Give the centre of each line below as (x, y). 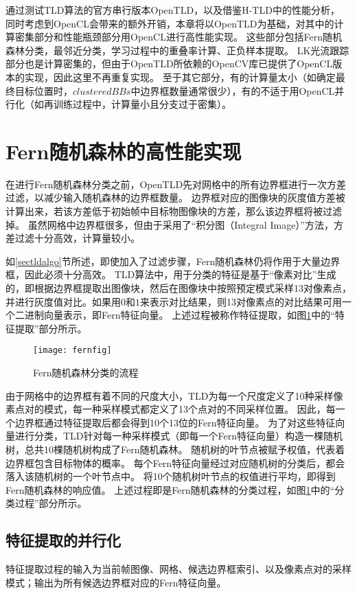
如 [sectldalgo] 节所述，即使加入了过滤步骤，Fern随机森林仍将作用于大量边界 (173, 261)
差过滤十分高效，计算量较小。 (73, 238)
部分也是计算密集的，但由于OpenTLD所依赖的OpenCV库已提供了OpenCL (169, 64)
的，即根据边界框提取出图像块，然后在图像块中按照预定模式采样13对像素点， (178, 288)
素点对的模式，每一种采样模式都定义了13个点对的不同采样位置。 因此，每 (171, 409)
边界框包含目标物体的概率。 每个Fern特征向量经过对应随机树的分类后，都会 (175, 462)
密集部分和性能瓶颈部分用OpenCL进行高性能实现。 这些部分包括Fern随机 (178, 37)
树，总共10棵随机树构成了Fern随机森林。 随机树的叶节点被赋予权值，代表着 (175, 449)
